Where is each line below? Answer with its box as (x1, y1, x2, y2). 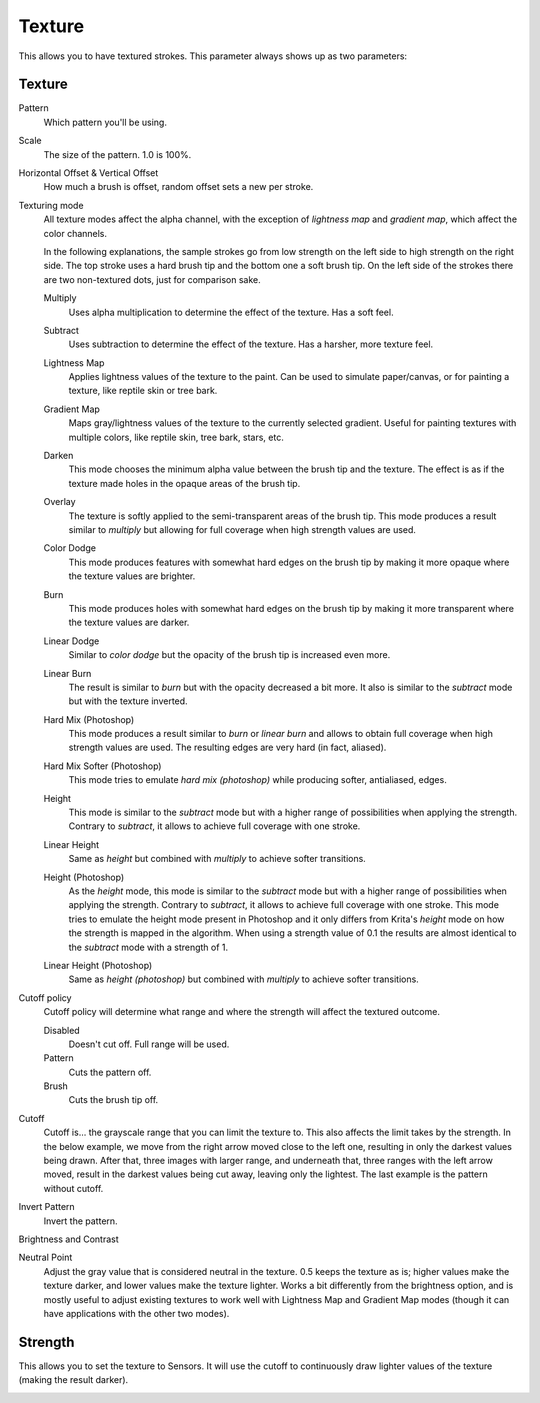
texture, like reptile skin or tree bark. (68, 385, 218, 397)
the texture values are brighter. (68, 570, 196, 582)
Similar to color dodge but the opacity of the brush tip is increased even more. (68, 649, 391, 661)
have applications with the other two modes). (43, 1307, 230, 1319)
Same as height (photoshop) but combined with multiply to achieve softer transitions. (68, 973, 419, 985)
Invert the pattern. (43, 1215, 119, 1227)
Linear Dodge (43, 635, 100, 647)
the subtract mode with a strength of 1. (68, 941, 229, 953)
